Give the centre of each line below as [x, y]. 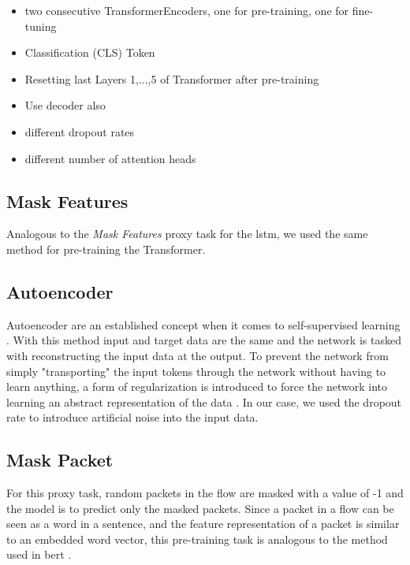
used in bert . [39, 554]
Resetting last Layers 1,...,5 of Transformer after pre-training [172, 78]
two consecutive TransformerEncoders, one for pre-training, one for [187, 10]
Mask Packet [60, 460]
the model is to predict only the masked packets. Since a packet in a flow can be [200, 508]
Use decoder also [65, 105]
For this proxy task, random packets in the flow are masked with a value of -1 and [205, 493]
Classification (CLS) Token [90, 52]
